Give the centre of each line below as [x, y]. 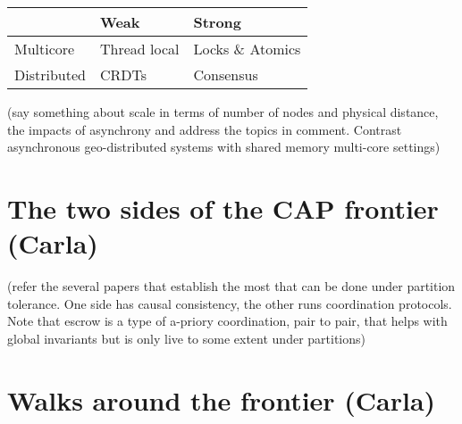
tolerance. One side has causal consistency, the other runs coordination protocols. [230, 303]
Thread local [139, 49]
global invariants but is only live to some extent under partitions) [187, 338]
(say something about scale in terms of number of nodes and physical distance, [223, 112]
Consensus [226, 75]
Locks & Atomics [247, 49]
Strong [218, 22]
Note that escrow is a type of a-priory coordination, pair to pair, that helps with [227, 321]
